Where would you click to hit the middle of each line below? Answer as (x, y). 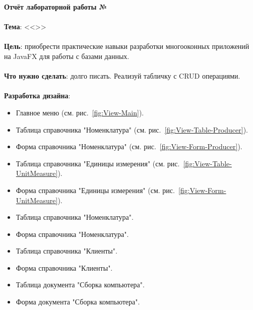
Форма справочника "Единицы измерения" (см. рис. (95, 190)
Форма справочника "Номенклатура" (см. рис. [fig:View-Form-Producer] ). (129, 146)
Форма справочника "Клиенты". (64, 267)
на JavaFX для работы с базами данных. (67, 56)
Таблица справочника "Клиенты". (67, 251)
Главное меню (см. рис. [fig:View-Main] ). (80, 112)
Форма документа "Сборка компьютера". (78, 302)
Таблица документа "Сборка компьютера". (80, 285)
